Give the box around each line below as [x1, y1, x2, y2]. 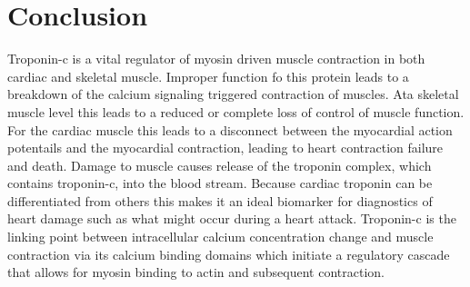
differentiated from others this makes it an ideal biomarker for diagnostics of [7, 191, 433, 210]
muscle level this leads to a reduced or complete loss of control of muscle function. [7, 102, 465, 121]
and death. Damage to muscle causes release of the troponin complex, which [7, 155, 432, 174]
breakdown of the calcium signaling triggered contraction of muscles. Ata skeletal [7, 84, 459, 104]
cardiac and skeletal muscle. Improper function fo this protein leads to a [7, 66, 409, 85]
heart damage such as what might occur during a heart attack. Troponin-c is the [7, 209, 456, 228]
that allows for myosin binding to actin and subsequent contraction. [7, 262, 385, 282]
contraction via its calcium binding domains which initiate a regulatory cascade [7, 244, 450, 263]
